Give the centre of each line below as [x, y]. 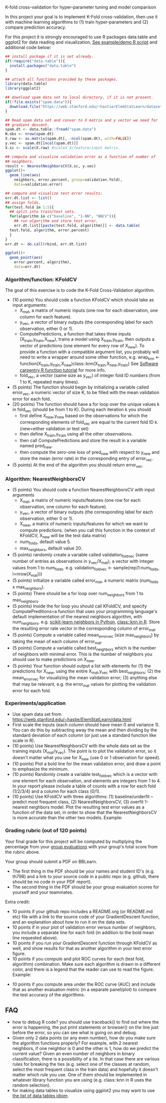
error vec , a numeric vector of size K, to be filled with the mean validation [86, 393]
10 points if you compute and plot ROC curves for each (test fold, [78, 959]
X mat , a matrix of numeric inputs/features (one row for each [80, 501]
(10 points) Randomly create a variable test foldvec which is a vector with [85, 775]
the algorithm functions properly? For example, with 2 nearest [75, 1043]
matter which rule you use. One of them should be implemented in [80, 1075]
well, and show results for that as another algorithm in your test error [82, 948]
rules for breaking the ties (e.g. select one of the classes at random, [81, 1064]
